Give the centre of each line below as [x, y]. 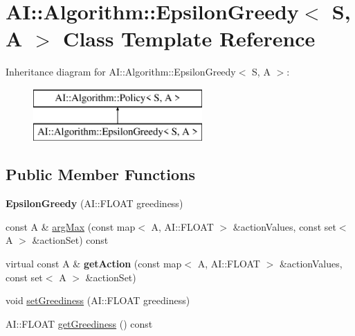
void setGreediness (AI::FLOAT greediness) [98, 300]
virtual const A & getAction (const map [94, 264]
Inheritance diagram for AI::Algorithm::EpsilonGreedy [121, 72]
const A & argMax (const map [71, 226]
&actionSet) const [70, 240]
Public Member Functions [100, 174]
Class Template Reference [189, 38]
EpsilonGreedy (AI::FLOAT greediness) [94, 203]
